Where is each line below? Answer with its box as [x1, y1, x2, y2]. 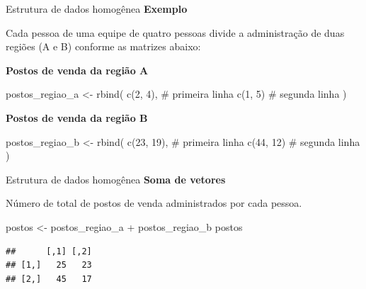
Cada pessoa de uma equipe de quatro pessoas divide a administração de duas [6, 25, 345, 40]
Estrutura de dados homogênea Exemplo [6, 1, 188, 16]
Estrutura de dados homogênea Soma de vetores [6, 171, 226, 186]
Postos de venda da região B [6, 110, 148, 125]
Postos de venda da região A [6, 62, 149, 77]
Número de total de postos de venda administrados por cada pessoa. [6, 195, 302, 210]
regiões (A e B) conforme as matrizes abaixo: [6, 39, 201, 54]
